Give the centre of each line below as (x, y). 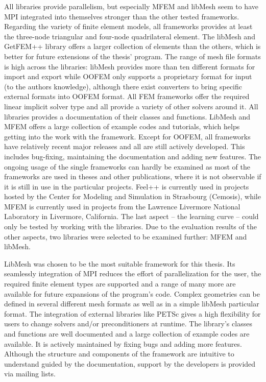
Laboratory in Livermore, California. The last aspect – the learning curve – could (131, 216)
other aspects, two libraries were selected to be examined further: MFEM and (126, 236)
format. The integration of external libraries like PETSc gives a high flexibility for (132, 313)
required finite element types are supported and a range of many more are (120, 284)
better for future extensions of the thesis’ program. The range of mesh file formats (132, 56)
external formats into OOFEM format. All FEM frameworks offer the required (127, 96)
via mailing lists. (30, 374)
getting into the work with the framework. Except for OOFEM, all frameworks (127, 136)
